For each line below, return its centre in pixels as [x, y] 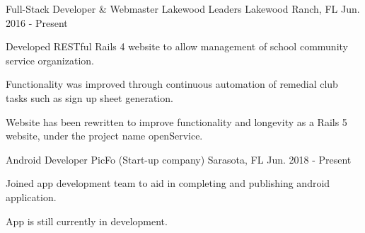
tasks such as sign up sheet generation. [89, 97]
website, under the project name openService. [104, 136]
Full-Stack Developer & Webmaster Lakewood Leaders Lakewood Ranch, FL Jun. [183, 8]
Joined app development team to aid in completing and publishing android [168, 183]
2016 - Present [37, 22]
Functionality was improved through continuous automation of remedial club [172, 84]
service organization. [50, 60]
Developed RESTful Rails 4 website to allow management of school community [177, 46]
